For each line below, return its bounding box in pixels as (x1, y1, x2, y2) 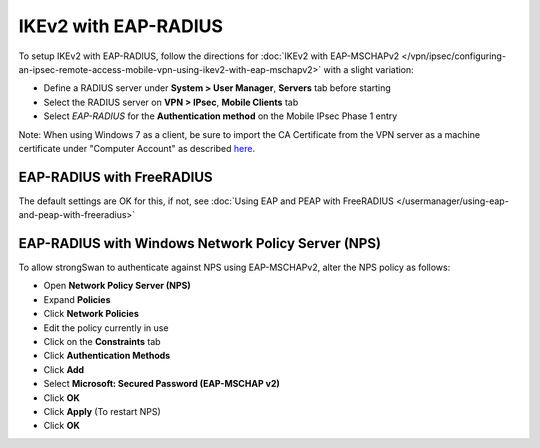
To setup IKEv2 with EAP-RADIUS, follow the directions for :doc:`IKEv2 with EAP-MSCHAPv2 (18, 50, 400, 62)
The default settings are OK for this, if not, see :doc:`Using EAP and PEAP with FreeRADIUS (18, 195, 394, 207)
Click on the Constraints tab (43, 336, 161, 348)
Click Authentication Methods (43, 350, 171, 362)
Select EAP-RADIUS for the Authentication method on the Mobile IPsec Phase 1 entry (43, 110, 398, 122)
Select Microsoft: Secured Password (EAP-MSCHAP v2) (43, 378, 280, 390)
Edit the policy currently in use (43, 321, 169, 334)
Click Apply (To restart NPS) (43, 406, 162, 417)
